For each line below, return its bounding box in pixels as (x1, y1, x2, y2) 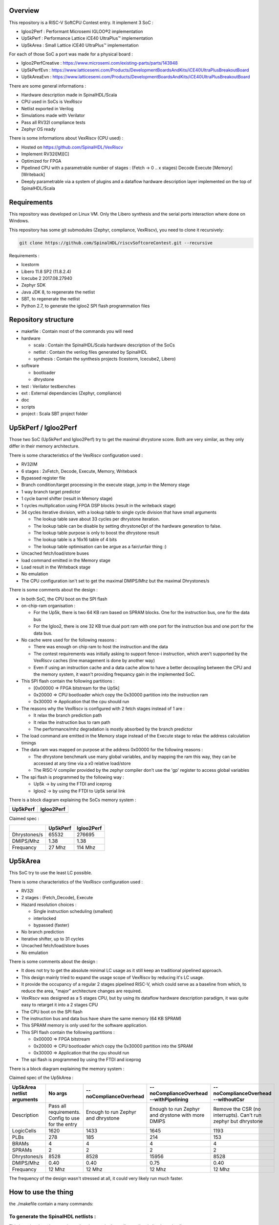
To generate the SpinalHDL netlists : (9, 1213, 96, 1220)
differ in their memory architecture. (9, 443, 80, 449)
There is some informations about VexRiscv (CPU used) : (9, 135, 124, 141)
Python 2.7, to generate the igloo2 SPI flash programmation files (21, 303, 150, 309)
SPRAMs (12, 1147, 32, 1153)
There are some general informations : (9, 83, 86, 89)
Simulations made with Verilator (21, 113, 85, 119)
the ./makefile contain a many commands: (9, 1201, 94, 1207)
